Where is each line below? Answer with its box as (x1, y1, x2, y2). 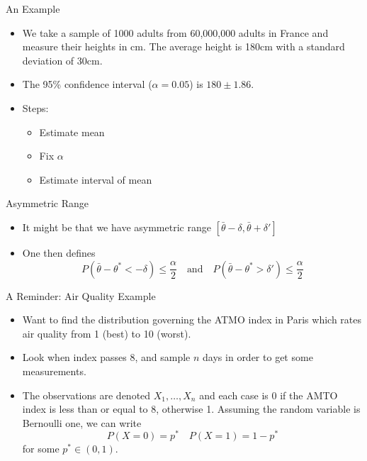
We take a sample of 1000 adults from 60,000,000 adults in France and (22, 25, 329, 40)
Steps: (22, 100, 49, 115)
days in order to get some (203, 350, 313, 365)
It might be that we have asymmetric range (22, 219, 211, 234)
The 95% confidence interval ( (22, 77, 152, 91)
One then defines (22, 245, 96, 260)
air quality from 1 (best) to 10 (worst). (22, 326, 191, 340)
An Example (6, 1, 60, 16)
